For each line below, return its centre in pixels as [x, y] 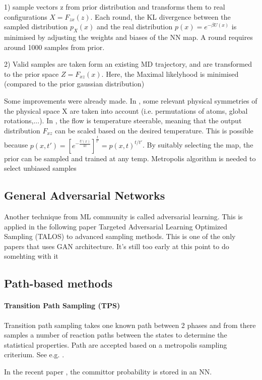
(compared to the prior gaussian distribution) [74, 84]
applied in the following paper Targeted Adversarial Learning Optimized [116, 226]
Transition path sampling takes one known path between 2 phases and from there [130, 325]
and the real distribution [135, 27]
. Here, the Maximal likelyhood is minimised [170, 74]
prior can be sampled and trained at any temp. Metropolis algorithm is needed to [130, 158]
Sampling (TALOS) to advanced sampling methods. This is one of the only [120, 236]
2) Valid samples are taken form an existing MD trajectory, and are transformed [128, 64]
